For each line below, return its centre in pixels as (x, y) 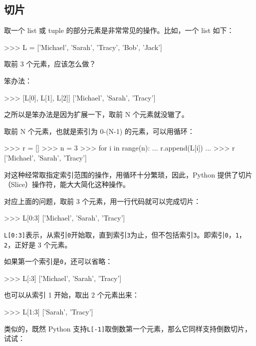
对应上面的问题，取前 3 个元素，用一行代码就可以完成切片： (103, 201)
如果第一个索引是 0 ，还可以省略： (58, 261)
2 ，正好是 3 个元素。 (38, 244)
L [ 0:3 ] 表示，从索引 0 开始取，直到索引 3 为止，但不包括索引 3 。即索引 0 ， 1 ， (125, 234)
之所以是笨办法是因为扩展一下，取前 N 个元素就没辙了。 (96, 114)
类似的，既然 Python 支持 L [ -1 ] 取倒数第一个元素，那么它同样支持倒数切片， (128, 328)
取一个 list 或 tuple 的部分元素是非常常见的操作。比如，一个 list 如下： (119, 30)
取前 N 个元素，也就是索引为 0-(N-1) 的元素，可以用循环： (99, 131)
